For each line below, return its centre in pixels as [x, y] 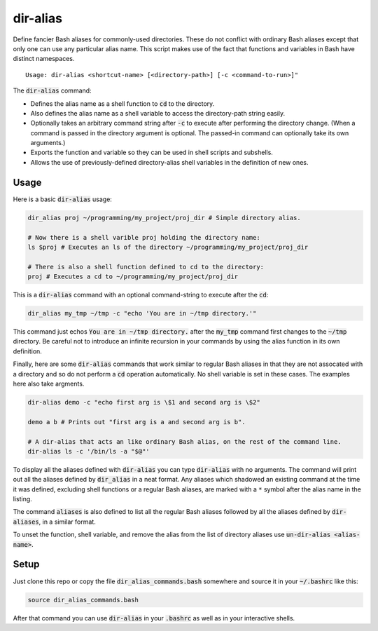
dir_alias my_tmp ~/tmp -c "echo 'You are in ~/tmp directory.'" [142, 313]
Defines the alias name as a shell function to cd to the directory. [122, 103]
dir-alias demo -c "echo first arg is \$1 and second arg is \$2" [144, 402]
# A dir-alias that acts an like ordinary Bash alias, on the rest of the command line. [185, 441]
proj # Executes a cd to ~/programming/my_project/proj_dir [133, 277]
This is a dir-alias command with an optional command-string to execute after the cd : [141, 295]
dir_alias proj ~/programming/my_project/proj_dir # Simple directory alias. [164, 218]
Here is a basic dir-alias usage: [62, 199]
